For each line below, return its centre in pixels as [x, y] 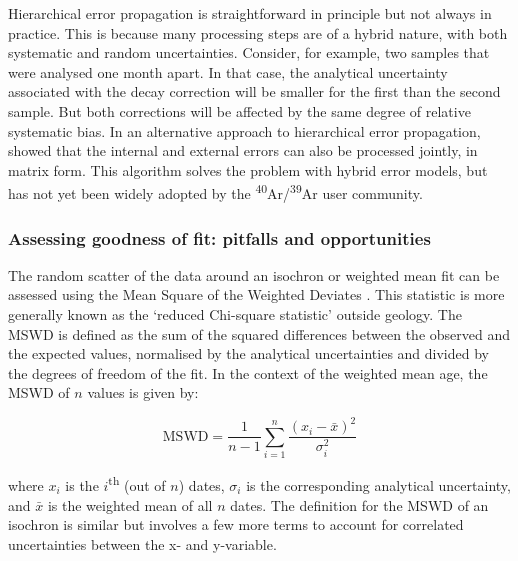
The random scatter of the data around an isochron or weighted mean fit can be [254, 274]
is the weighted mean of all [130, 504]
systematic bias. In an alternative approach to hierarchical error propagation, [244, 130]
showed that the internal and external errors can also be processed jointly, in [243, 150]
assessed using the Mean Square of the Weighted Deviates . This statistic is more [256, 294]
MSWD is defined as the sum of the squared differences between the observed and [259, 333]
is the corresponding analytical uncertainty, [378, 484]
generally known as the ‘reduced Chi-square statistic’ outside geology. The [235, 314]
